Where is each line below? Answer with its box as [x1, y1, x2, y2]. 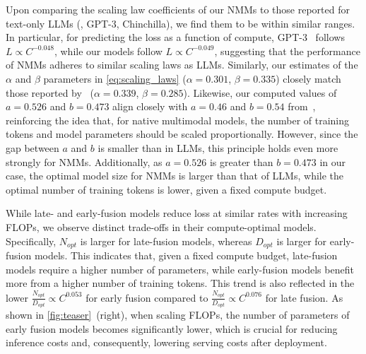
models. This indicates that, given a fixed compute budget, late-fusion [34, 247, 338, 262]
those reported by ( [6, 85, 94, 100]
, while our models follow [54, 43, 163, 58]
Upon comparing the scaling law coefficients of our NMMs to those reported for [6, 2, 350, 16]
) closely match [276, 71, 341, 85]
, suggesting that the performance [214, 43, 360, 58]
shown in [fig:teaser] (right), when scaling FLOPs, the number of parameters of [6, 307, 350, 322]
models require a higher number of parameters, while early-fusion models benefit [6, 261, 354, 276]
